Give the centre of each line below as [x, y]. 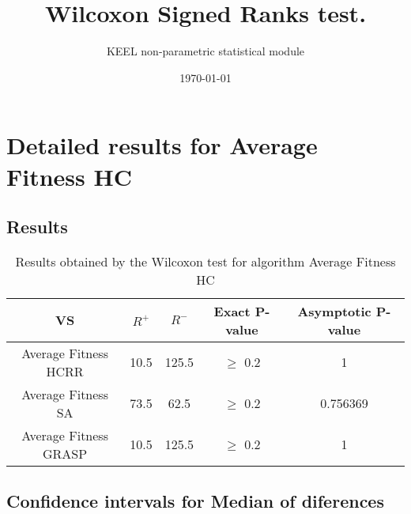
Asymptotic [334, 311]
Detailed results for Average [162, 145]
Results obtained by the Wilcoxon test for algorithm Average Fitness [205, 261]
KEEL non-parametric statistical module [205, 51]
